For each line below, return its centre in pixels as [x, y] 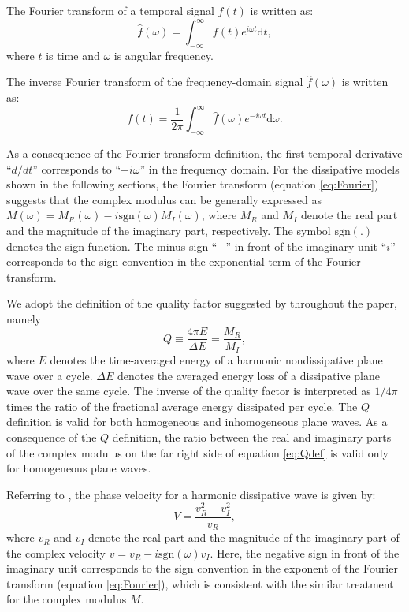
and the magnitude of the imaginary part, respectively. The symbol [169, 230]
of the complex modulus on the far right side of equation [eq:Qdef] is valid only [197, 452]
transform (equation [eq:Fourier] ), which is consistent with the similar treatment [200, 583]
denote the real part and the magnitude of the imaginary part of [244, 537]
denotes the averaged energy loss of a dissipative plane [249, 375]
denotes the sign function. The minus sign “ [112, 246]
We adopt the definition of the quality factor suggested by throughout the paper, [202, 303]
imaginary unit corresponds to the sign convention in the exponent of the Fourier [202, 568]
